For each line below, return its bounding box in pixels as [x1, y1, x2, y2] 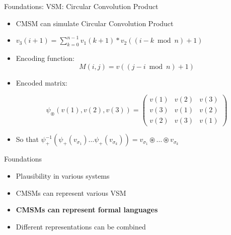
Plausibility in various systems [16, 170, 110, 181]
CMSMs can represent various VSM [16, 187, 126, 198]
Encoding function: [16, 52, 74, 63]
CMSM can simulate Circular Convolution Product [16, 18, 174, 28]
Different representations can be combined [16, 221, 146, 231]
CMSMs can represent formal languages [16, 204, 158, 215]
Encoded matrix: [16, 77, 67, 88]
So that [16, 134, 39, 144]
